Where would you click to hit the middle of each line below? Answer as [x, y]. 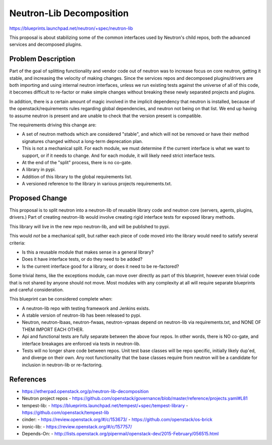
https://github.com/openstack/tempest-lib [65, 412]
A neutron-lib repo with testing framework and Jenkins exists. [86, 308]
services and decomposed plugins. [46, 44]
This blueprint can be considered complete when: [61, 299]
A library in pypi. [39, 170]
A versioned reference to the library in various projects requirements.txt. [97, 184]
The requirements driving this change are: [53, 125]
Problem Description [42, 59]
